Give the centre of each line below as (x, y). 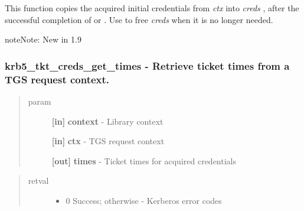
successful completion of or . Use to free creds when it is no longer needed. (139, 19)
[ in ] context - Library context (107, 121)
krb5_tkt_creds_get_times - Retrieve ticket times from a (147, 65)
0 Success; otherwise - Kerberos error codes (144, 200)
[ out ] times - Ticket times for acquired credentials (144, 160)
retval (38, 181)
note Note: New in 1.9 (43, 39)
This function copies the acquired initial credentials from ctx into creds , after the (152, 8)
